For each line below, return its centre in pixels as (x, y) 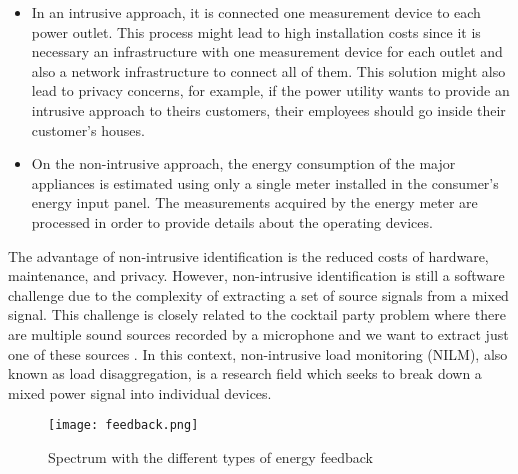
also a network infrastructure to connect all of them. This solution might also (268, 70)
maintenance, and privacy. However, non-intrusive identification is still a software (256, 275)
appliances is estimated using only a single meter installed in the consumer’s (265, 182)
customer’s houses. (88, 129)
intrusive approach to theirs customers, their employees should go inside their (268, 109)
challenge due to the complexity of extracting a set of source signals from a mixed (258, 294)
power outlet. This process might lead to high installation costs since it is (256, 31)
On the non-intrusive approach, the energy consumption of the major (243, 163)
